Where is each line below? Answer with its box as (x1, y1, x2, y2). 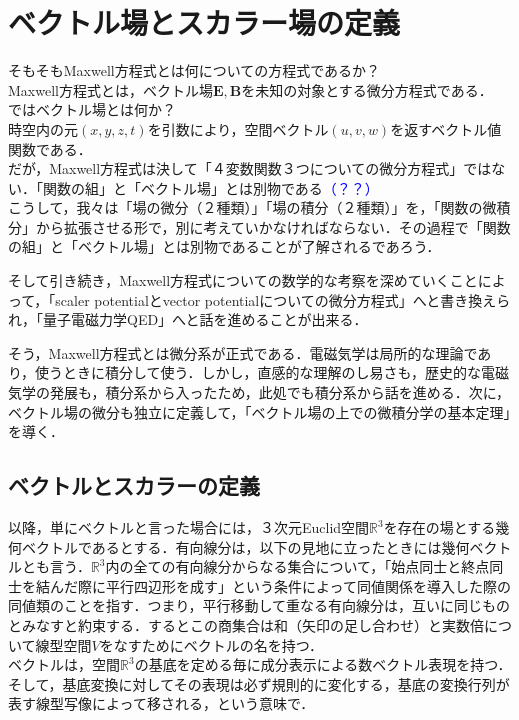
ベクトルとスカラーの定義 (8, 470, 260, 501)
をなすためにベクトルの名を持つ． (99, 634, 324, 655)
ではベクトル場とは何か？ (8, 99, 176, 120)
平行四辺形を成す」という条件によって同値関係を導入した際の (105, 575, 511, 596)
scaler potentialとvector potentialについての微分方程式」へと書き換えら (55, 289, 511, 310)
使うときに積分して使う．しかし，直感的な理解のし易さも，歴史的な (35, 362, 481, 383)
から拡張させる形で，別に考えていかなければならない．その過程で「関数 (35, 216, 511, 237)
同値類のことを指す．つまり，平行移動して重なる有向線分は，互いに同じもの (8, 595, 511, 616)
